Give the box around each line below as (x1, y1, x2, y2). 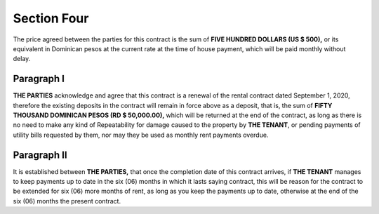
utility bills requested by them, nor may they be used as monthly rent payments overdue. (13, 131, 269, 139)
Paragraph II (13, 149, 67, 161)
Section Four (13, 11, 89, 26)
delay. (13, 55, 31, 63)
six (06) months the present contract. (13, 196, 121, 205)
